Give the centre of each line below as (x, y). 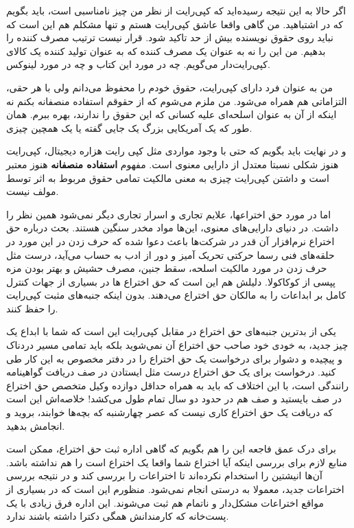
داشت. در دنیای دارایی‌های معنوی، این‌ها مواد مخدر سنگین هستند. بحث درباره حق (173, 228)
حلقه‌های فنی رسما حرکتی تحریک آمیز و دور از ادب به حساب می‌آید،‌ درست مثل (170, 254)
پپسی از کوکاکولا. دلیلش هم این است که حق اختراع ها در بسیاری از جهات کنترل (171, 281)
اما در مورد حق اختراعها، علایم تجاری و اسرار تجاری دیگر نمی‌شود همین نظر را (169, 214)
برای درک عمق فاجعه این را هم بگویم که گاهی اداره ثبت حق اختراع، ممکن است (171, 449)
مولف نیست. (33, 191)
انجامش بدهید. (36, 425)
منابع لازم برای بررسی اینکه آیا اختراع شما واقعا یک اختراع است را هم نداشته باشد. (177, 462)
